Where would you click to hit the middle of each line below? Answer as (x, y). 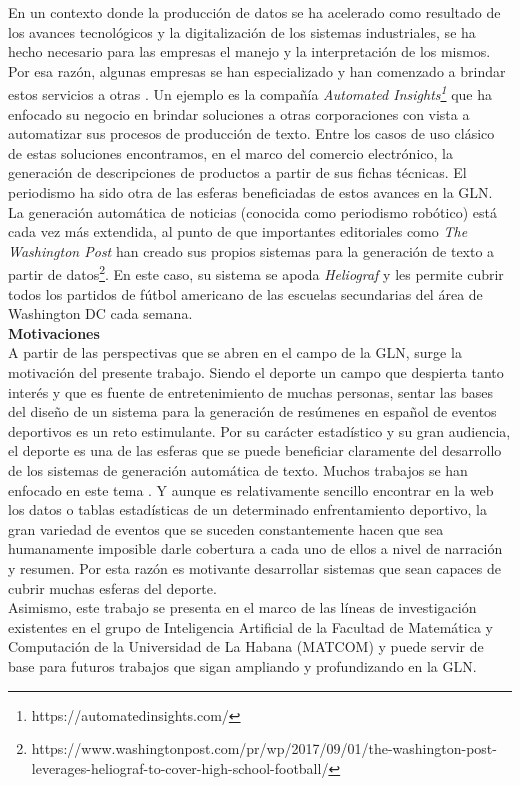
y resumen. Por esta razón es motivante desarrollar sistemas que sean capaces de (254, 567)
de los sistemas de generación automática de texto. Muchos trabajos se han (238, 469)
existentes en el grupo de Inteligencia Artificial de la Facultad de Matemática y (250, 626)
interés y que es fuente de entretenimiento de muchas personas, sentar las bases (250, 391)
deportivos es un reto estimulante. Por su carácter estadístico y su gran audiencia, (259, 430)
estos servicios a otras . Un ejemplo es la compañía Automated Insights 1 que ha (250, 93)
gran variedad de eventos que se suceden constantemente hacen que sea (226, 528)
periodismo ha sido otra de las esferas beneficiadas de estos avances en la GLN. (250, 192)
